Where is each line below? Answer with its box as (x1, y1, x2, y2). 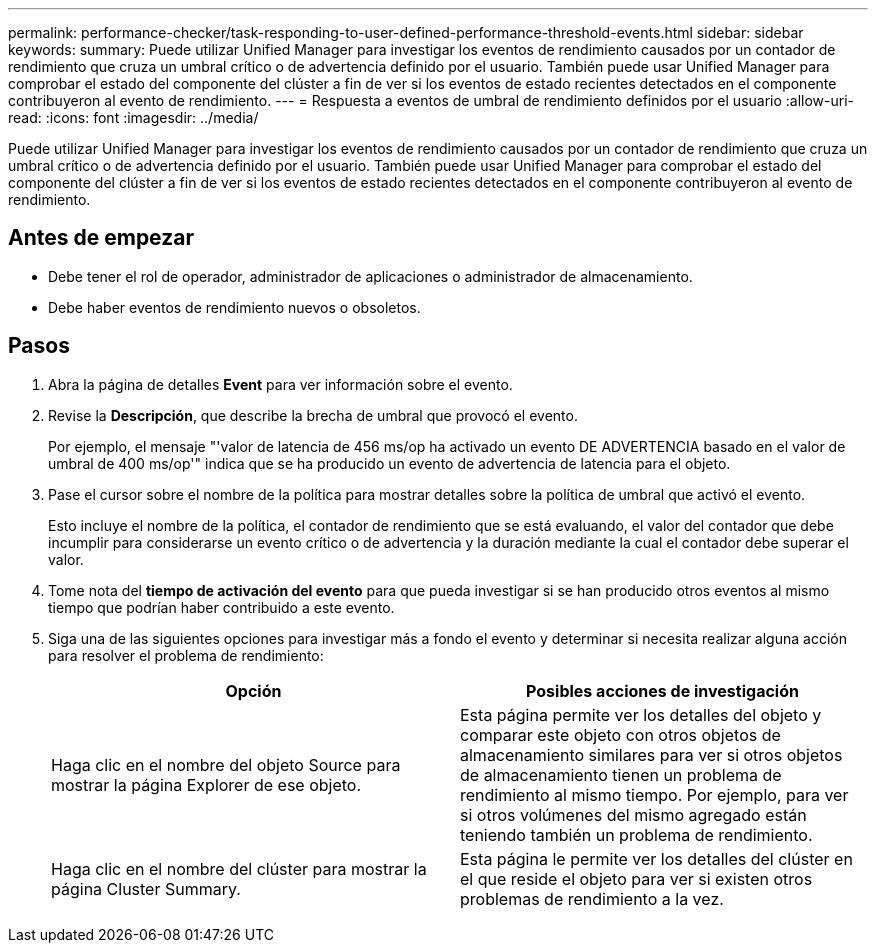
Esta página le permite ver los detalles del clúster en (460, 848, 853, 869)
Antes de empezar (8, 225, 194, 251)
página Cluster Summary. (51, 878, 241, 899)
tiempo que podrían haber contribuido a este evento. (48, 598, 395, 616)
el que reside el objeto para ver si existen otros (460, 868, 813, 889)
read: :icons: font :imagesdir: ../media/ (8, 109, 259, 126)
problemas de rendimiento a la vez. (460, 888, 724, 909)
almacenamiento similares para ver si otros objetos (460, 744, 843, 765)
